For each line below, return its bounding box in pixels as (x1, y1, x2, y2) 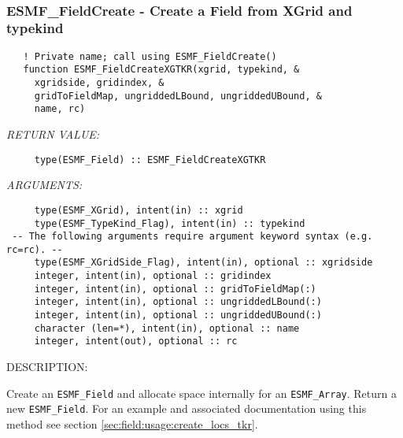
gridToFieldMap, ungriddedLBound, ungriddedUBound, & (34, 90, 322, 102)
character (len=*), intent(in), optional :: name (34, 322, 300, 334)
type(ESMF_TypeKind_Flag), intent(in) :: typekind (34, 217, 305, 229)
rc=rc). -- (6, 243, 63, 255)
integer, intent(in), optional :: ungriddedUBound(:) (34, 310, 322, 321)
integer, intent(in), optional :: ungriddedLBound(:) (34, 296, 322, 308)
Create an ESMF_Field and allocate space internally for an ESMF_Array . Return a (6, 384, 397, 401)
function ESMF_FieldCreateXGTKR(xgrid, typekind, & (23, 64, 300, 76)
